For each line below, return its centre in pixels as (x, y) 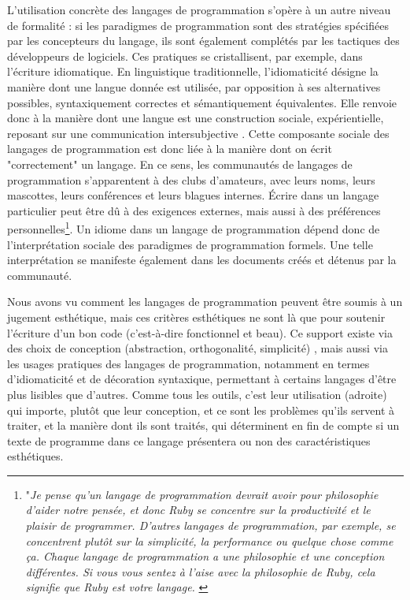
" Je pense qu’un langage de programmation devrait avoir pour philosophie (202, 494)
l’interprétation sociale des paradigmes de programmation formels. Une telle (190, 244)
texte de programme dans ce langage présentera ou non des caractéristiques (189, 440)
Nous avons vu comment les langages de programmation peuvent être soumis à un (205, 302)
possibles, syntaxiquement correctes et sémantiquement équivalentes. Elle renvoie (202, 102)
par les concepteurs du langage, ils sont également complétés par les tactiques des (203, 41)
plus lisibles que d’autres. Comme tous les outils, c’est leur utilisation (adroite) (197, 394)
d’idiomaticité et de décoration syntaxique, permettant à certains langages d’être (202, 379)
